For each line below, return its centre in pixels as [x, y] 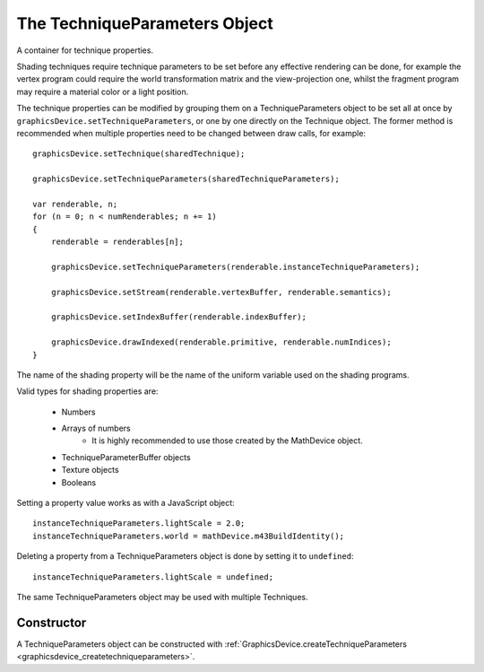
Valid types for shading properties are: [87, 391]
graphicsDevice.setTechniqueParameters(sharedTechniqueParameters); [186, 179]
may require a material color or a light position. [103, 92]
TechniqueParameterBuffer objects [126, 457]
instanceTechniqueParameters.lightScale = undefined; [153, 577]
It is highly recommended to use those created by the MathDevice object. [227, 441]
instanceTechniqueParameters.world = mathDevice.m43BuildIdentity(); [189, 536]
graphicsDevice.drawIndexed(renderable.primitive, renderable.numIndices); [221, 342]
